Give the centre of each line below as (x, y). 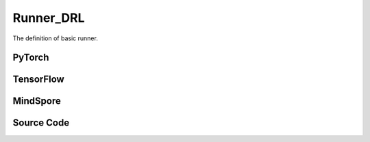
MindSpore (37, 101)
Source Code (41, 123)
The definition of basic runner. (56, 38)
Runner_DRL (49, 18)
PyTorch (31, 58)
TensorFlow (38, 80)
